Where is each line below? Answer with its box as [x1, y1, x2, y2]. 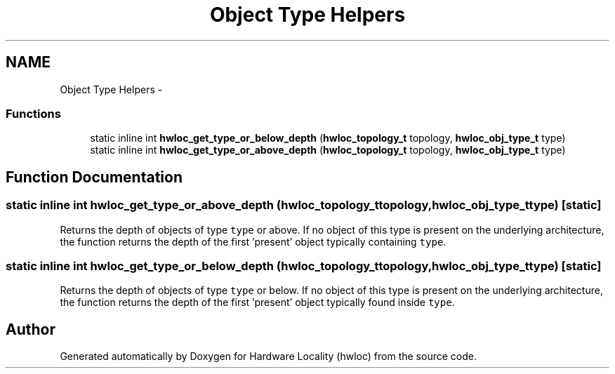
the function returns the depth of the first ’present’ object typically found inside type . [60, 296, 455, 309]
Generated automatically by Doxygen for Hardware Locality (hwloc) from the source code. [60, 350, 477, 363]
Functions [6, 106, 61, 121]
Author [6, 320, 55, 338]
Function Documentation [6, 168, 183, 186]
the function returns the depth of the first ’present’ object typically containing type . [60, 235, 447, 248]
